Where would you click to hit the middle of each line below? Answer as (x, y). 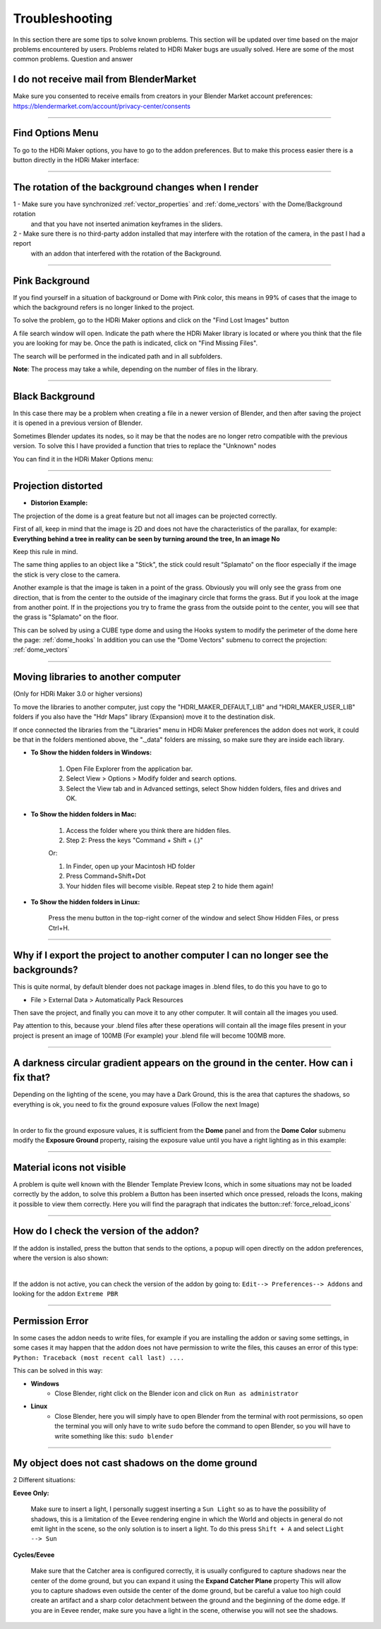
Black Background (54, 396)
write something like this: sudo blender (114, 1436)
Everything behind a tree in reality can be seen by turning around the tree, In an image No (146, 539)
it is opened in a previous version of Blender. (78, 423)
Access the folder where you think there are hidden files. (149, 830)
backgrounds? (46, 970)
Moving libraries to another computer (97, 677)
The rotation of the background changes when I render (136, 187)
